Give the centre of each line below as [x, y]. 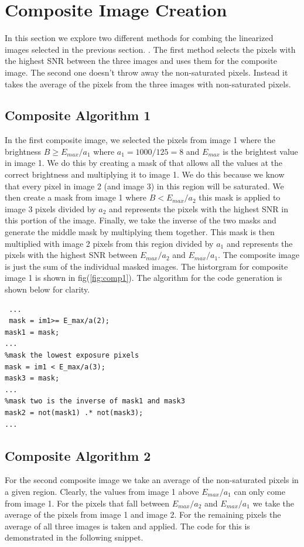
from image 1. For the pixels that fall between [87, 503]
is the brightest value [260, 151]
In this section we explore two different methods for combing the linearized [139, 38]
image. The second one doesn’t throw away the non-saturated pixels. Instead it [146, 72]
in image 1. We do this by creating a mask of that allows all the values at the [144, 163]
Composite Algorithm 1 [78, 115]
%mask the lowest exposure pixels [72, 355]
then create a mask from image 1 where [76, 197]
